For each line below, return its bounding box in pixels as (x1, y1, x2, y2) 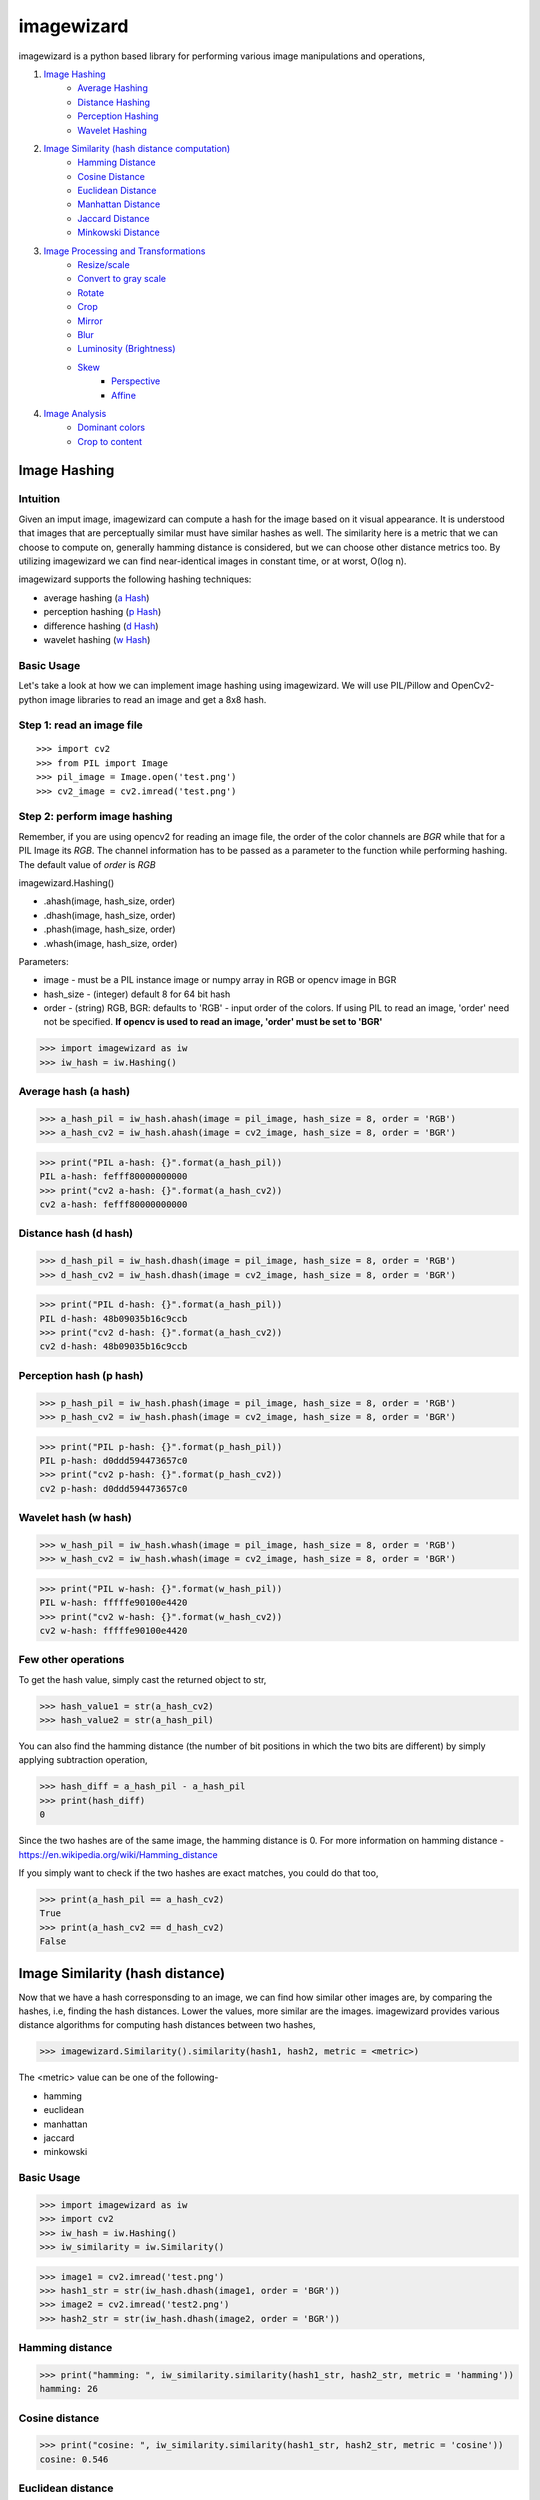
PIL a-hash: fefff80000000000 (39, 1171, 188, 1182)
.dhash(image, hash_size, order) (43, 909, 176, 921)
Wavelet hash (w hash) (18, 1511, 132, 1525)
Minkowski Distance (77, 226, 160, 239)
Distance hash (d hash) (18, 1226, 134, 1240)
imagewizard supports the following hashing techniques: (18, 573, 252, 585)
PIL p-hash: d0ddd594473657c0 (39, 1455, 188, 1466)
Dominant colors (77, 421, 145, 434)
